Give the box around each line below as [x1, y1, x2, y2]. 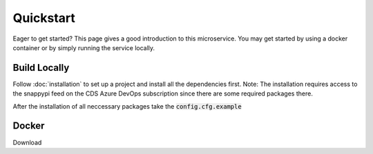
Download [12, 138, 42, 146]
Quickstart [12, 10, 76, 25]
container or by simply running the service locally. [12, 43, 155, 52]
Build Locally [12, 62, 70, 74]
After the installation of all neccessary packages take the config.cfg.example [12, 102, 242, 110]
